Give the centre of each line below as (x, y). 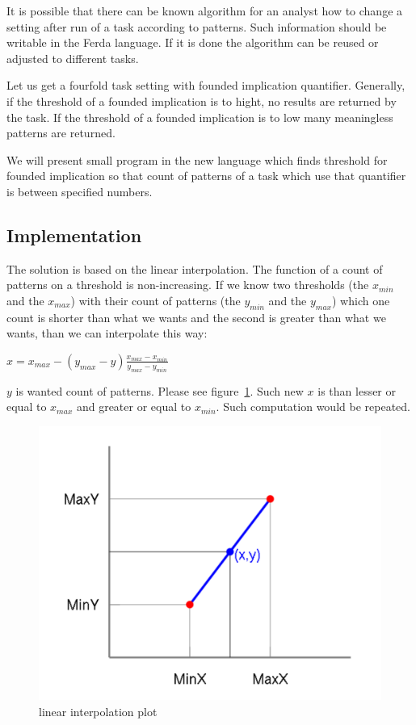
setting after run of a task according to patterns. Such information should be (197, 26)
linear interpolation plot (98, 711)
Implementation (74, 235)
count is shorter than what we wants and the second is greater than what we (196, 317)
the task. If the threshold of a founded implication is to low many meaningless (200, 117)
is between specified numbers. (80, 191)
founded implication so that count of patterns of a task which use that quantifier (206, 176)
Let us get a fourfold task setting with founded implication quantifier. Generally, (206, 85)
